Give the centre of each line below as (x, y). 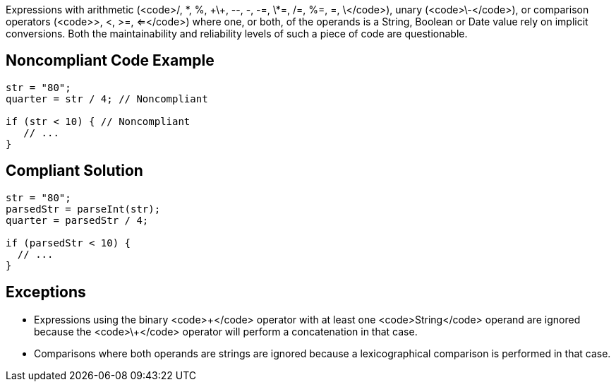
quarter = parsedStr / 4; (77, 220)
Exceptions (46, 292)
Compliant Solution (74, 171)
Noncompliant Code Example (110, 61)
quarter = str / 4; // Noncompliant (107, 99)
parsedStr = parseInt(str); (83, 209)
